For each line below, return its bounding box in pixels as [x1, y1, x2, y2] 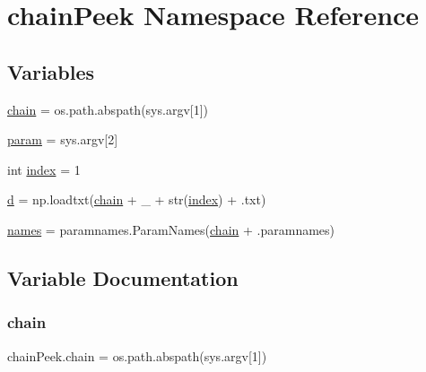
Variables [7, 57, 95, 85]
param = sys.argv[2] [7, 130, 118, 149]
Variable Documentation [7, 264, 239, 291]
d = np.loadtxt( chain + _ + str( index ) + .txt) [7, 190, 266, 209]
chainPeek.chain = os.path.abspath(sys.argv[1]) [7, 346, 267, 365]
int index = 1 [7, 160, 81, 178]
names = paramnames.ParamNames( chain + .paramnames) [7, 220, 335, 238]
